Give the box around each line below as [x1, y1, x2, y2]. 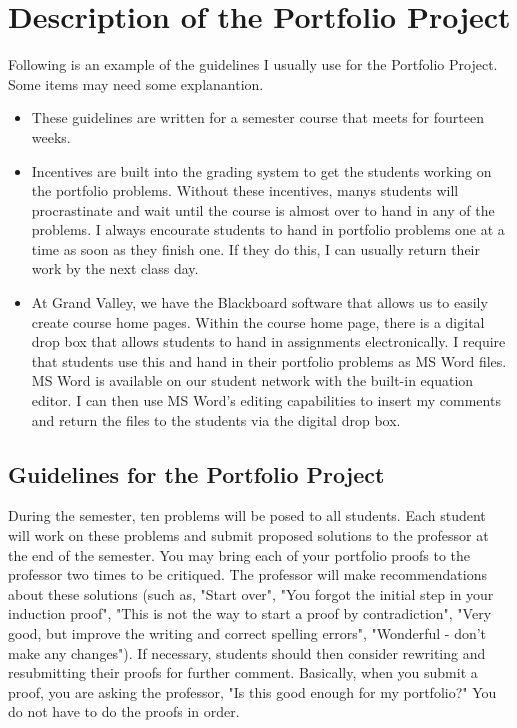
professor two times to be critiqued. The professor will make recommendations [8, 564, 487, 585]
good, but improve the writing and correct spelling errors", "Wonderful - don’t [8, 622, 487, 643]
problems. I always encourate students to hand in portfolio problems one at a [31, 219, 505, 240]
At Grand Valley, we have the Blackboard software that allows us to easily [31, 292, 488, 313]
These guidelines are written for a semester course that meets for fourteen [31, 107, 484, 128]
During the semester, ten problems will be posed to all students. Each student [8, 505, 486, 526]
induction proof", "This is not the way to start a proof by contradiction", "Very [8, 603, 492, 624]
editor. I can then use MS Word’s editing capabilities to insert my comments [31, 390, 501, 411]
